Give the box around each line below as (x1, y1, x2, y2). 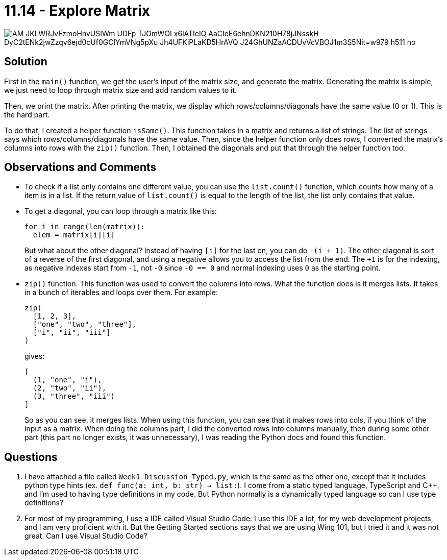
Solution (4, 55, 47, 68)
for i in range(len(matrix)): (24, 223, 145, 231)
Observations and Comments (4, 161, 157, 174)
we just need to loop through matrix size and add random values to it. (4, 85, 237, 94)
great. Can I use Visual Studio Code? (24, 531, 147, 541)
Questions (4, 450, 58, 464)
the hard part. (4, 110, 50, 119)
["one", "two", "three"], (33, 320, 137, 329)
